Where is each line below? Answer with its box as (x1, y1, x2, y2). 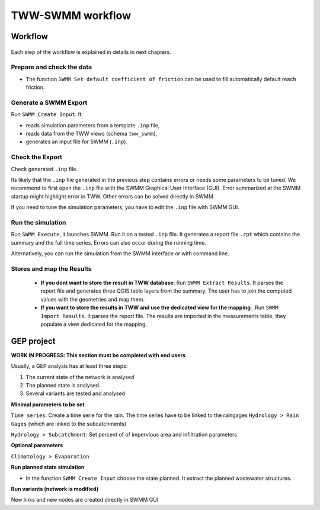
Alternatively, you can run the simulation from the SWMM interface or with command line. (11, 250, 229, 257)
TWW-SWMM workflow (11, 9, 132, 22)
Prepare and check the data (11, 63, 92, 71)
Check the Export (11, 153, 62, 161)
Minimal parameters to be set (11, 400, 85, 408)
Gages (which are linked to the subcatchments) (11, 420, 127, 427)
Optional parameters (11, 442, 63, 449)
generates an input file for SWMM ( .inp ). (25, 138, 127, 145)
